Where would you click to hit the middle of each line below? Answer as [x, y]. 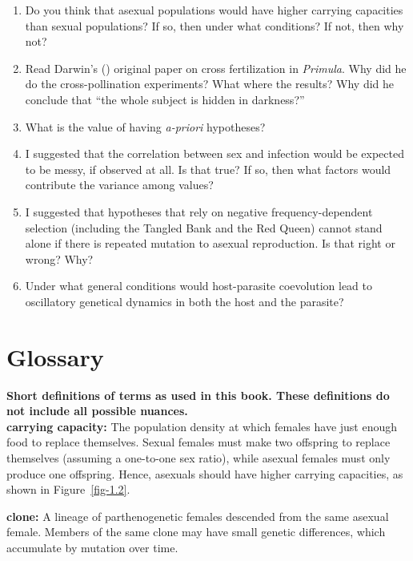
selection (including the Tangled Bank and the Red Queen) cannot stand [204, 227]
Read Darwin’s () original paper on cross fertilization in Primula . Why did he [216, 68]
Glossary [55, 356]
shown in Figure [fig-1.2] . [68, 489]
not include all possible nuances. [97, 411]
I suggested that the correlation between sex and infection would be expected [215, 153]
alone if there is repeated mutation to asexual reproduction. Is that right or [210, 243]
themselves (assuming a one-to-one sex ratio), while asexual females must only [198, 458]
